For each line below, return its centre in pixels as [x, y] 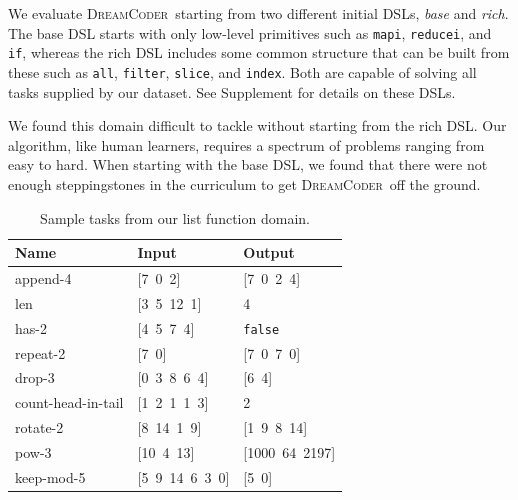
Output [269, 252]
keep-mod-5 [50, 476]
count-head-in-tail [69, 402]
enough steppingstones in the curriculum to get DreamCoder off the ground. [244, 183]
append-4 [43, 277]
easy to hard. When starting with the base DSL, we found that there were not [248, 164]
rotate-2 [39, 427]
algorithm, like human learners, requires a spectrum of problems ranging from [246, 144]
